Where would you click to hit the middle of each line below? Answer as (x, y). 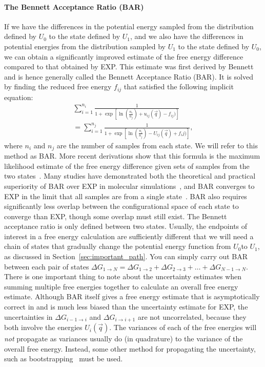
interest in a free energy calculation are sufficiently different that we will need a (129, 236)
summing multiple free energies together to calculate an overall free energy (121, 286)
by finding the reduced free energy (58, 86)
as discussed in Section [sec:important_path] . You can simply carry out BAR (126, 256)
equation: (19, 97)
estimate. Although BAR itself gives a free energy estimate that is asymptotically (132, 296)
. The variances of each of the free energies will (183, 327)
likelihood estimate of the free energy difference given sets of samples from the (127, 166)
